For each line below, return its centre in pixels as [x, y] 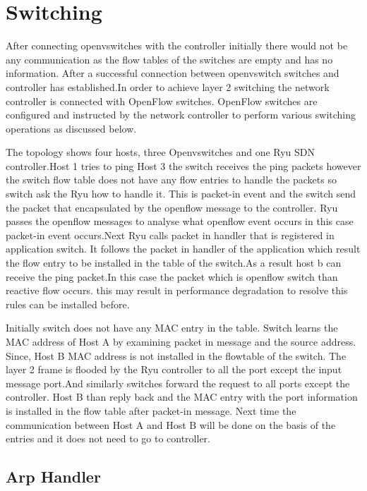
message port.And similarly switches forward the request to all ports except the [178, 383]
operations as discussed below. [71, 128]
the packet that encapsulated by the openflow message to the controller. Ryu [172, 207]
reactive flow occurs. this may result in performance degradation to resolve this [177, 290]
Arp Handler [53, 477]
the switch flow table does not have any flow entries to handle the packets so [171, 180]
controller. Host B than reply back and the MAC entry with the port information [182, 397]
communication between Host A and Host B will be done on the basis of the [171, 424]
